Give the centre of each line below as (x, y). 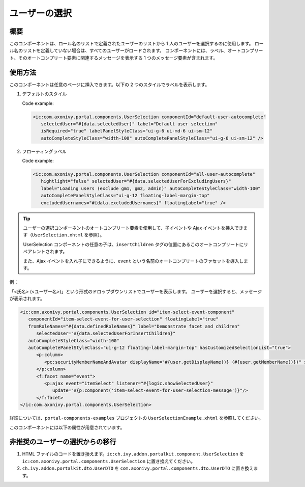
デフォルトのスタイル (44, 94)
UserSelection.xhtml (58, 235)
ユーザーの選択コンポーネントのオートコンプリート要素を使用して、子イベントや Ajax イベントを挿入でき (133, 228)
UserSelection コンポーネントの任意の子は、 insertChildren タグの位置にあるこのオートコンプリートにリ (136, 244)
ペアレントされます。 (45, 252)
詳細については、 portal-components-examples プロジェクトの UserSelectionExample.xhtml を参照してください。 (136, 418)
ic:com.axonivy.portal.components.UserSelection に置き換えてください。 (109, 461)
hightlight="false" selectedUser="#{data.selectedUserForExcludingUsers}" (136, 181)
